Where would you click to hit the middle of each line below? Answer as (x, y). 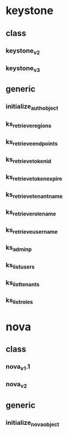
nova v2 (16, 385)
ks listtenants (23, 283)
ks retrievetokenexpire (34, 178)
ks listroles (19, 301)
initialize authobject (32, 107)
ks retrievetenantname (34, 195)
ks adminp (19, 248)
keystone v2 (23, 51)
